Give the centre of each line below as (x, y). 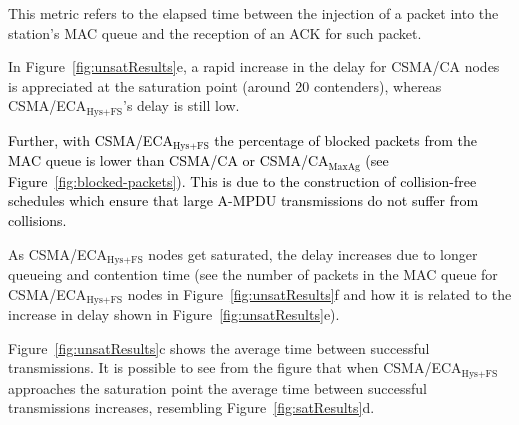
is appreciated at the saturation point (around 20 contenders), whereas (225, 85)
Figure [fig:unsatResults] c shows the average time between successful (219, 347)
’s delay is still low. (181, 105)
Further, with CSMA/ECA (91, 139)
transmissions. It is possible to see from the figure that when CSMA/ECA (235, 367)
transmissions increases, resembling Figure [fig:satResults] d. (191, 407)
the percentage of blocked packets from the (345, 139)
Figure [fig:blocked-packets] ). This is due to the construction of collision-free (242, 180)
